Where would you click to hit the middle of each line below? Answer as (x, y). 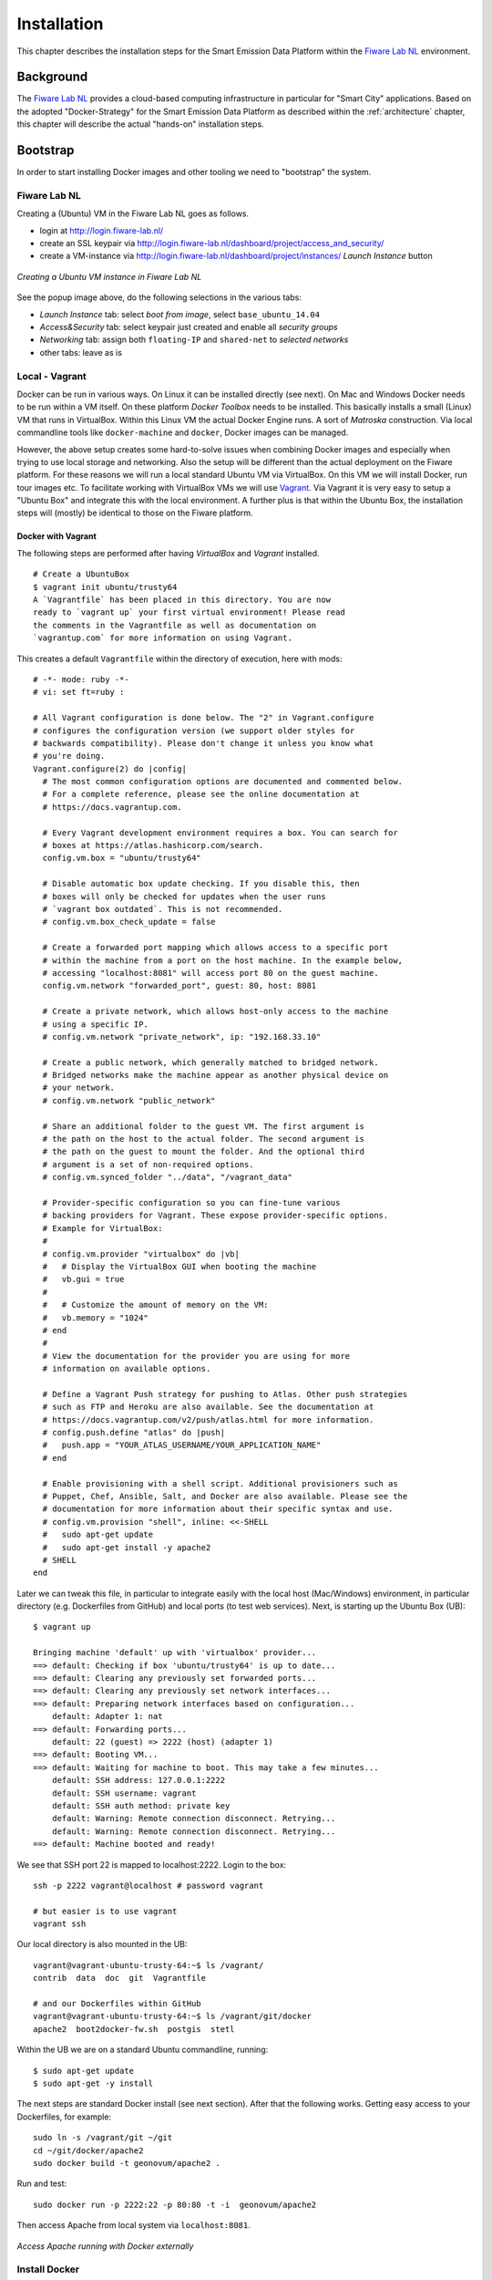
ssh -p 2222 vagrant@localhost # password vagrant (149, 1885)
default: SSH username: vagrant (124, 1793)
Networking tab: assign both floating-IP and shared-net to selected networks (194, 340)
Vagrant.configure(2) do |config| (110, 769)
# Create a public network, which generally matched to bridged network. (210, 1062)
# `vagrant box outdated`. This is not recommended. (163, 909)
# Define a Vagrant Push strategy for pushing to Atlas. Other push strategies (225, 1394)
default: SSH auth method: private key (141, 1805)
